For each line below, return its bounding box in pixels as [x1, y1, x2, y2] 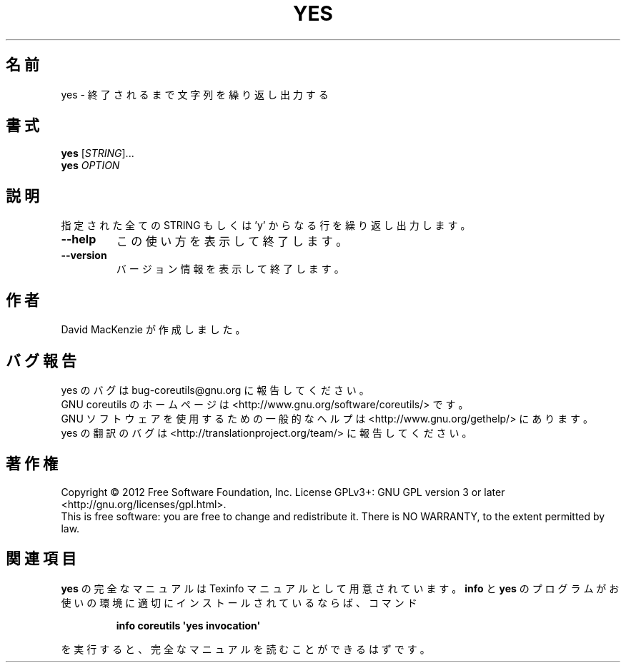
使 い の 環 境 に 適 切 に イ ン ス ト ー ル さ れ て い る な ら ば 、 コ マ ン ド [61, 596, 417, 609]
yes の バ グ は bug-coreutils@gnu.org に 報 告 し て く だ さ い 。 [61, 383, 369, 396]
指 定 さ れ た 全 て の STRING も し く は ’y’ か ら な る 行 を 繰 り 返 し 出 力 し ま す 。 [61, 219, 471, 232]
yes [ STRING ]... [61, 147, 134, 160]
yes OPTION [61, 159, 120, 172]
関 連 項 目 [6, 550, 76, 568]
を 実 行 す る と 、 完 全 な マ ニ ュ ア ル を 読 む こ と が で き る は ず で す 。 [61, 642, 430, 655]
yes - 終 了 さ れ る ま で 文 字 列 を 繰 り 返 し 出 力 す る [61, 88, 329, 101]
